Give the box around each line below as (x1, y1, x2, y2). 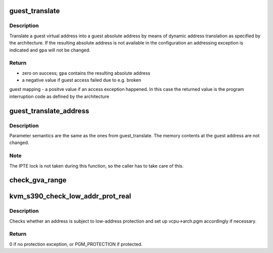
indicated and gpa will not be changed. (9, 47, 90, 53)
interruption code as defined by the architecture (9, 93, 110, 99)
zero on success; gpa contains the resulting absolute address (22, 70, 151, 76)
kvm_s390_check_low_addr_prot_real (9, 192, 131, 200)
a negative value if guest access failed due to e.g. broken (22, 77, 142, 83)
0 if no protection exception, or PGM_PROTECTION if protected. (9, 241, 143, 247)
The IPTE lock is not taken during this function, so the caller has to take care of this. (9, 163, 184, 169)
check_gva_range (9, 176, 67, 184)
